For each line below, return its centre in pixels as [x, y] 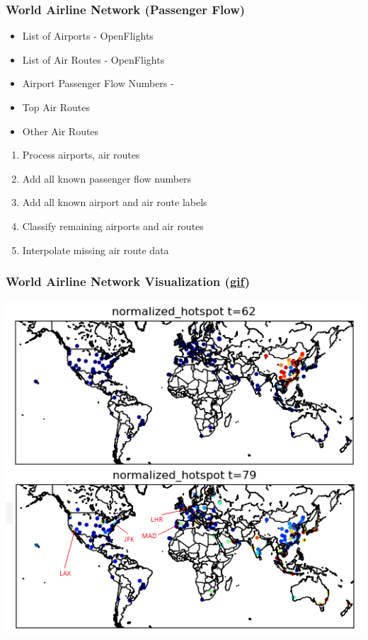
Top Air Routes [56, 107]
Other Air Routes [61, 131]
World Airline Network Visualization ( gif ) [128, 281]
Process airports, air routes [81, 155]
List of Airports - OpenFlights [88, 36]
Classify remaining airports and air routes [113, 225]
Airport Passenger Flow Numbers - [98, 83]
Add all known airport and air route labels [115, 202]
